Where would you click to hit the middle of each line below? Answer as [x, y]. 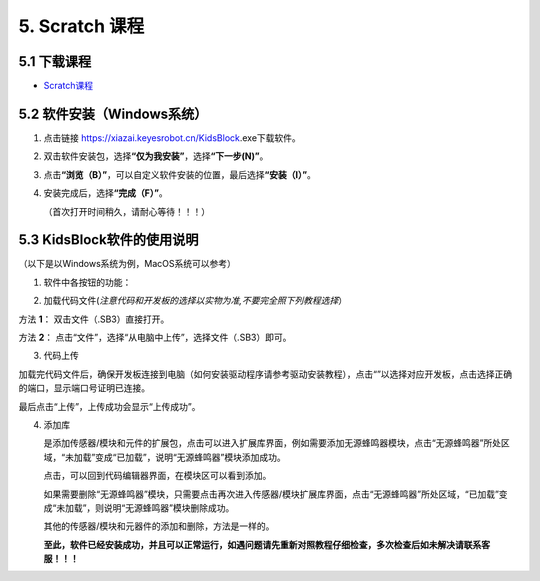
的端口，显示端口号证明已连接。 [84, 388]
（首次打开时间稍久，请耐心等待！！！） [126, 211]
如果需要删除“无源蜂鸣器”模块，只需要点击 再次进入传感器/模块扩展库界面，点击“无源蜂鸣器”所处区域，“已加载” [271, 494]
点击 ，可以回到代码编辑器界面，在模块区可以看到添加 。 [157, 476]
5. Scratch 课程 [81, 26]
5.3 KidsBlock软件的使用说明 [108, 240]
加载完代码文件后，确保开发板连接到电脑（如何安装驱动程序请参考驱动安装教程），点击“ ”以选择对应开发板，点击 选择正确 [265, 374]
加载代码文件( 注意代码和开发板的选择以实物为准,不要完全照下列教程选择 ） [195, 301]
